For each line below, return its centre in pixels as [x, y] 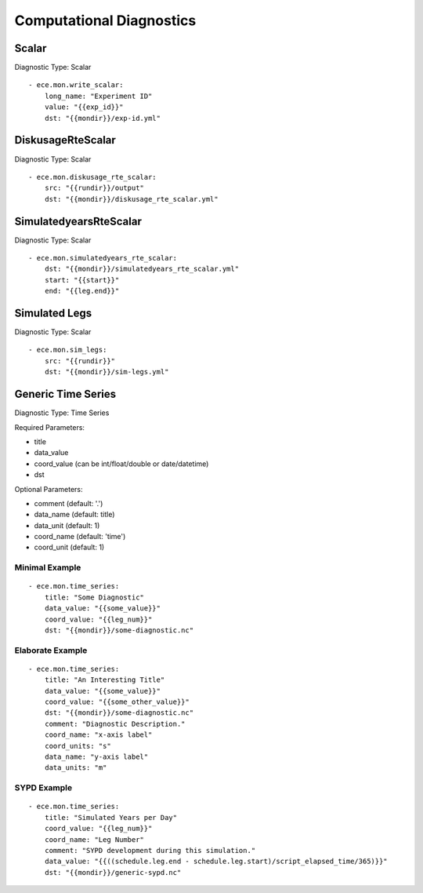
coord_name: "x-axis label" [98, 735]
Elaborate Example [51, 650]
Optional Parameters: [49, 489]
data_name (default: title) [74, 515]
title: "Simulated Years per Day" [111, 817]
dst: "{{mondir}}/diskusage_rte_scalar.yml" [131, 199]
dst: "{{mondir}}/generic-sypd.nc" [113, 872]
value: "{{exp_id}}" [84, 107]
